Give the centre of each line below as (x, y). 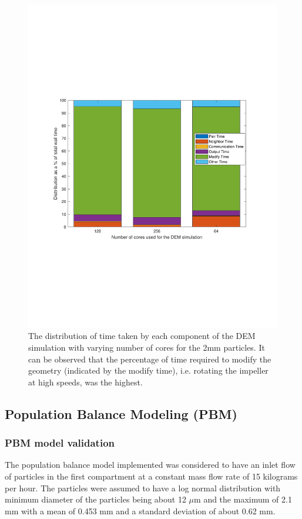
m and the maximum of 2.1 (243, 499)
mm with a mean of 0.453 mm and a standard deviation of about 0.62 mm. (140, 510)
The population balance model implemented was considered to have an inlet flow (150, 465)
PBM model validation (60, 443)
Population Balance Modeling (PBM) (121, 413)
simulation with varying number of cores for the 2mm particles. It (147, 347)
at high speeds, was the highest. (85, 382)
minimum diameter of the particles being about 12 (95, 499)
